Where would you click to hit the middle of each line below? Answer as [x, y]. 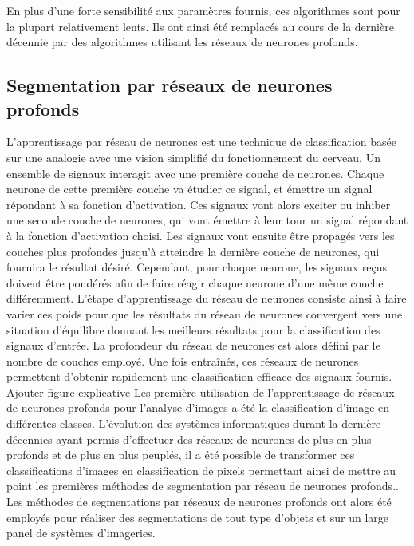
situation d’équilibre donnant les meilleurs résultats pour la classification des [193, 329]
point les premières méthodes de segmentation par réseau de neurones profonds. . [203, 486]
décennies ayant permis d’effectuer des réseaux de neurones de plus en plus [189, 439]
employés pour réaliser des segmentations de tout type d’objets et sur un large [198, 517]
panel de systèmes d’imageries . [81, 533]
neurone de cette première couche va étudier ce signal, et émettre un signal [189, 189]
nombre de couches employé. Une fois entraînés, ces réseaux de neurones [183, 360]
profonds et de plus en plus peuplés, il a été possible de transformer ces [181, 455]
